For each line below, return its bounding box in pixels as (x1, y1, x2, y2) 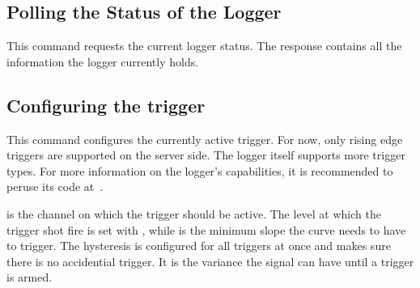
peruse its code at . (6, 178, 104, 195)
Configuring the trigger (6, 92, 206, 117)
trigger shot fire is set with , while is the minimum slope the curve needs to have (6, 221, 406, 238)
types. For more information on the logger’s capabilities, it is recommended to (6, 162, 393, 179)
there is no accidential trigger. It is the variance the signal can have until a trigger (6, 252, 414, 269)
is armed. (6, 269, 53, 286)
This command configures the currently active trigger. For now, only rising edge (6, 130, 403, 147)
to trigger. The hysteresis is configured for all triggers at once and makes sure (6, 237, 391, 254)
